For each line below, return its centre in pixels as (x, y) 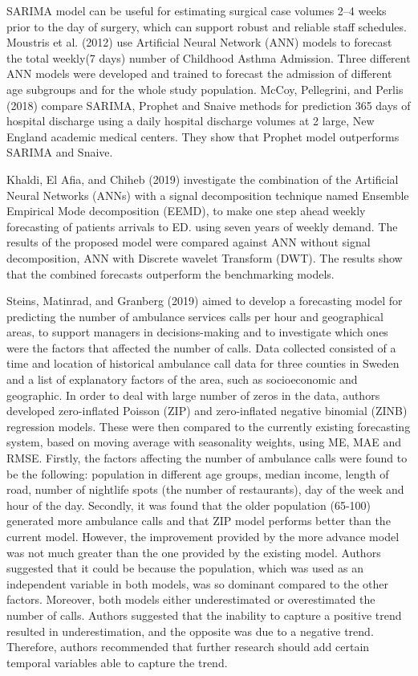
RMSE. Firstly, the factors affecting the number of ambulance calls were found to (207, 458)
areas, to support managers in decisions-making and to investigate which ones (197, 332)
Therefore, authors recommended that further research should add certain (188, 647)
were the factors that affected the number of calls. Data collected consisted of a (201, 347)
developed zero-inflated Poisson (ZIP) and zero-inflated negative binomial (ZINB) (207, 411)
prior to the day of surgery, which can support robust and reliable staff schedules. (207, 26)
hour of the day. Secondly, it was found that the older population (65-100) (189, 505)
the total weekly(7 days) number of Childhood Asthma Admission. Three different (209, 57)
